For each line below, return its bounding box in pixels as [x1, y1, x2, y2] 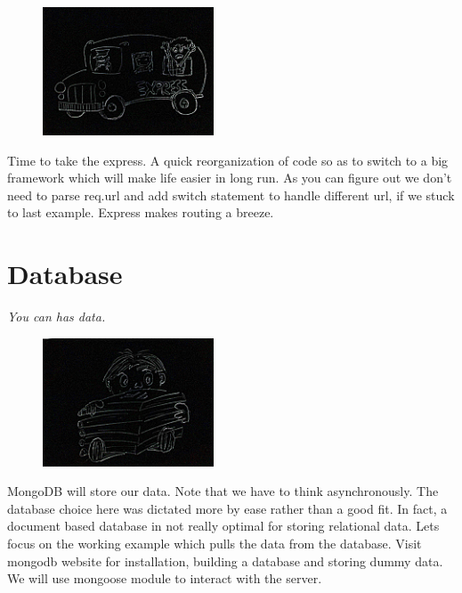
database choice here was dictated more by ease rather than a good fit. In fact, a [7, 499, 448, 517]
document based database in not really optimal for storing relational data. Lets [7, 516, 440, 535]
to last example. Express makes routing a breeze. [7, 203, 274, 222]
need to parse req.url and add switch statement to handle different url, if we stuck [7, 185, 455, 204]
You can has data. [7, 307, 106, 326]
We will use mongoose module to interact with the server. [7, 569, 322, 588]
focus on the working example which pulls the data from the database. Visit [7, 534, 422, 553]
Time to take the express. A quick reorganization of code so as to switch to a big [7, 150, 449, 169]
